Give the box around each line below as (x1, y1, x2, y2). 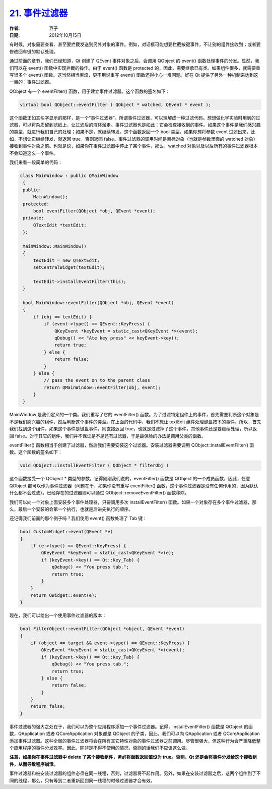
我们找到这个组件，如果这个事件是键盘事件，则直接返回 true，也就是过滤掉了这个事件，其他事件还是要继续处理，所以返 (9, 426, 257, 432)
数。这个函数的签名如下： (9, 449, 62, 455)
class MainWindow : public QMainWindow (20, 173, 118, 179)
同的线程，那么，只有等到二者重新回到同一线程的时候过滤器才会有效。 (9, 777, 155, 783)
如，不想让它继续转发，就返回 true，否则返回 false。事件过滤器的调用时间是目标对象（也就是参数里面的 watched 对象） (9, 136, 258, 142)
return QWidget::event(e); (30, 592, 98, 598)
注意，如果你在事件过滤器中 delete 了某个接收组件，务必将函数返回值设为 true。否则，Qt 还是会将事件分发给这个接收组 (9, 754, 257, 760)
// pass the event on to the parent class (43, 377, 151, 383)
